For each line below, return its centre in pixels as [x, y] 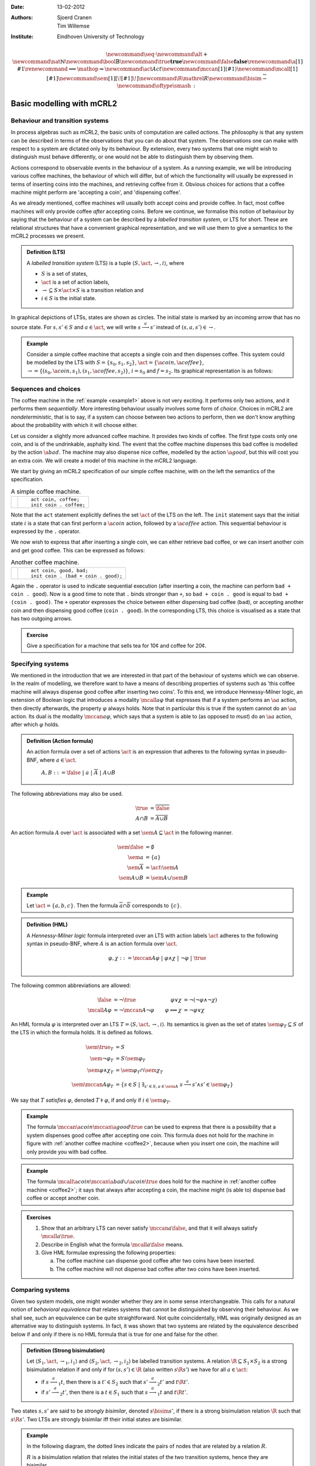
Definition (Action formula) [60, 741]
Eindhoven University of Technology [101, 37]
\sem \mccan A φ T [92, 1085]
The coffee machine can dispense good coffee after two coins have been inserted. [156, 1261]
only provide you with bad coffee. [67, 1152]
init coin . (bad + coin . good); [77, 576]
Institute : [22, 37]
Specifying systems [40, 664]
